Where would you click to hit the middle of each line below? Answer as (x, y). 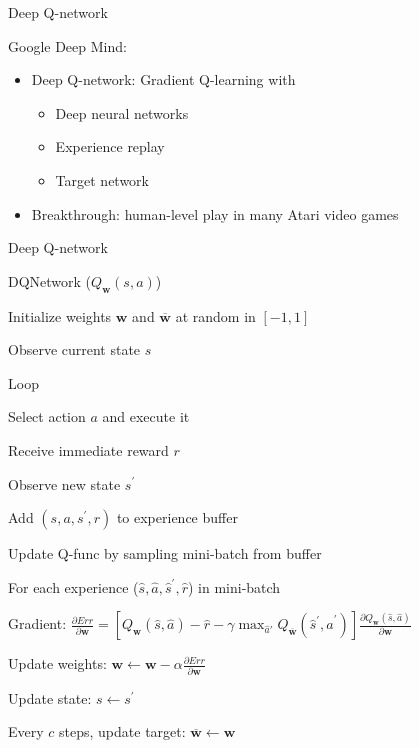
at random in (215, 315)
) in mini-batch (234, 586)
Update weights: (57, 663)
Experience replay (110, 146)
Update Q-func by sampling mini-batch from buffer (165, 553)
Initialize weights (60, 315)
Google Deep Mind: (67, 45)
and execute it (146, 416)
